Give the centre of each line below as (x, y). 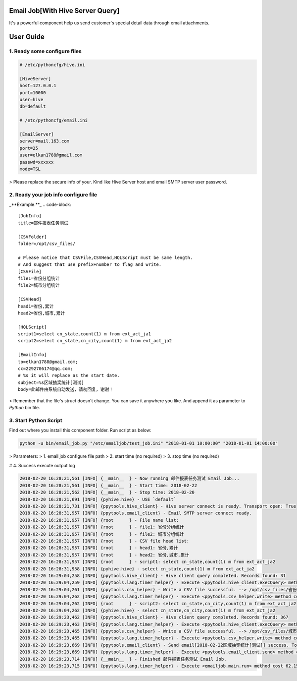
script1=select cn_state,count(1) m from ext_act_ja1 (84, 334)
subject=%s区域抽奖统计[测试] (51, 382)
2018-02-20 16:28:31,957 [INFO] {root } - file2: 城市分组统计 (102, 534)
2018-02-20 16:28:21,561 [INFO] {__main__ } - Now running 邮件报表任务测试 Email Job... (130, 478)
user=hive (31, 100)
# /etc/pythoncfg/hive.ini (52, 65)
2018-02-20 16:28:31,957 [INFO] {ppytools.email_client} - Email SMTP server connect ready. (136, 513)
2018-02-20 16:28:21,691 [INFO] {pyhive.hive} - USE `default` (98, 499)
